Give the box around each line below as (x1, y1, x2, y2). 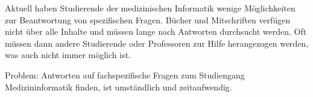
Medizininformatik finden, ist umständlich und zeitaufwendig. (5, 80, 232, 93)
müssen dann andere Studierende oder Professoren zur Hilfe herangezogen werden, (5, 37, 309, 49)
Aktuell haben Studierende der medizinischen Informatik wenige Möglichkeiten (5, 2, 296, 14)
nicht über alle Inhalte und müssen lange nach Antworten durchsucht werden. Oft (5, 25, 307, 38)
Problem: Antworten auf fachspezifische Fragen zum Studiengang (5, 68, 245, 81)
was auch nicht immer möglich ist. (5, 48, 131, 61)
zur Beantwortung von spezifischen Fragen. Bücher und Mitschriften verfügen (5, 13, 291, 26)
